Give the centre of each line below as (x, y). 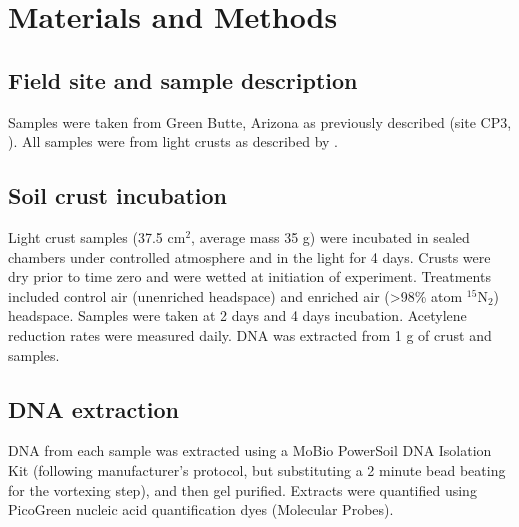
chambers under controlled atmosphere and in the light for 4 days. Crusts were (249, 256)
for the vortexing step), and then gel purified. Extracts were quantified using (242, 489)
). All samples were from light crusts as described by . (173, 141)
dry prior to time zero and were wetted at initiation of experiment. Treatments (249, 276)
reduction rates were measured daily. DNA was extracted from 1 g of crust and (250, 334)
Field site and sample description (183, 79)
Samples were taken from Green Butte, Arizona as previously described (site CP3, (260, 121)
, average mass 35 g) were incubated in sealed (330, 236)
